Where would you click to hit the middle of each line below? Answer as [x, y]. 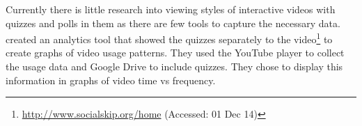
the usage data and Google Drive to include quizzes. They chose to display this [174, 66]
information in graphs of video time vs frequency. [111, 80]
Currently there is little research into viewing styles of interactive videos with [171, 9]
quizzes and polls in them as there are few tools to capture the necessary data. [173, 23]
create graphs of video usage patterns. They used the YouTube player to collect [175, 53]
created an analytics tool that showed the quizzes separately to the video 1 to [169, 38]
